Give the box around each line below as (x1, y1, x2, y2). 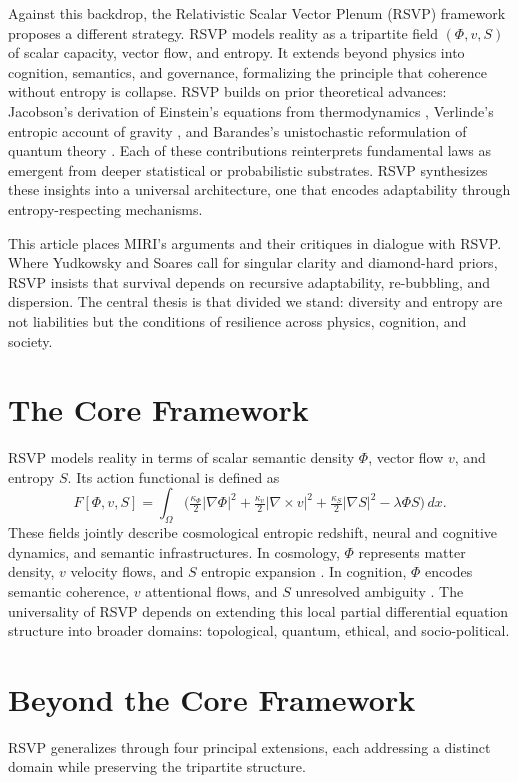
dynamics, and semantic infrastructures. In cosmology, (8, 541, 340, 562)
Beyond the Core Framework (8, 678, 416, 719)
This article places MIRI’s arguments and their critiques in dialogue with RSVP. (8, 232, 502, 253)
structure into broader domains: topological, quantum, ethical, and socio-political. (8, 620, 510, 641)
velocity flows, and (70, 561, 184, 582)
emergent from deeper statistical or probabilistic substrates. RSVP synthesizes (8, 159, 488, 180)
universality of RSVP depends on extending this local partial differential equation (8, 600, 509, 621)
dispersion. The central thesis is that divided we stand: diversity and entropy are (8, 291, 503, 312)
